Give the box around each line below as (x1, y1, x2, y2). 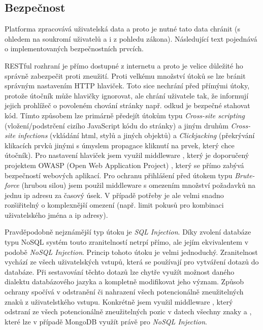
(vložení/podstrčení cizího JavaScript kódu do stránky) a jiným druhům (5, 120, 228, 130)
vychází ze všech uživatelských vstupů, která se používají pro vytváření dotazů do (5, 256, 259, 267)
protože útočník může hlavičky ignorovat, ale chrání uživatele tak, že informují (5, 90, 249, 101)
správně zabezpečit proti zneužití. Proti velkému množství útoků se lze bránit (5, 70, 246, 81)
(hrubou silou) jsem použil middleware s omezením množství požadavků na (21, 180, 255, 190)
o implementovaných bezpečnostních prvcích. (5, 43, 144, 54)
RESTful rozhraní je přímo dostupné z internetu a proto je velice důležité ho (5, 60, 243, 71)
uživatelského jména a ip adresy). (5, 209, 108, 220)
